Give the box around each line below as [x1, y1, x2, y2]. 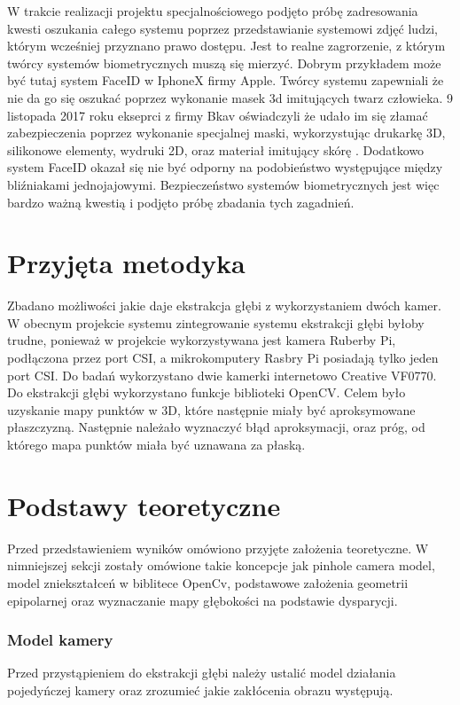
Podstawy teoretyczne [7, 487, 281, 523]
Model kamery [7, 629, 113, 651]
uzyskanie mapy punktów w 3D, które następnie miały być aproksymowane [7, 400, 416, 419]
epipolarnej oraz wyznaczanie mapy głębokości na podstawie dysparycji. [7, 591, 398, 609]
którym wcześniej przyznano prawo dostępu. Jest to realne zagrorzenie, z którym [7, 36, 446, 55]
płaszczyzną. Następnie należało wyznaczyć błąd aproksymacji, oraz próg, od [7, 418, 425, 436]
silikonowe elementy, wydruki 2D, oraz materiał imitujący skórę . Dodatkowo [7, 140, 425, 159]
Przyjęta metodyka [7, 245, 246, 281]
